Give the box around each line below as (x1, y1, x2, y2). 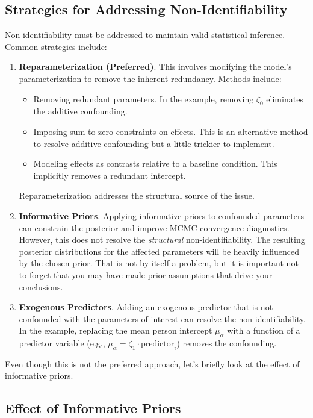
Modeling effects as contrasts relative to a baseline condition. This (33, 157, 277, 170)
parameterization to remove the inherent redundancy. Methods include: (19, 72, 282, 84)
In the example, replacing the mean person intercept (19, 324, 212, 337)
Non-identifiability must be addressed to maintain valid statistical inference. (5, 28, 285, 41)
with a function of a (227, 324, 300, 337)
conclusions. (19, 280, 63, 293)
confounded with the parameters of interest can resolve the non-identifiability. (19, 312, 306, 325)
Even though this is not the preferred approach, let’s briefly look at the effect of (5, 357, 300, 370)
